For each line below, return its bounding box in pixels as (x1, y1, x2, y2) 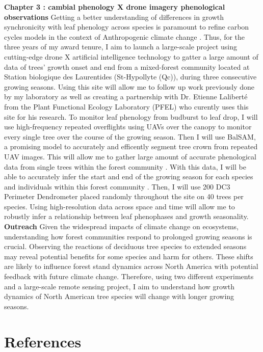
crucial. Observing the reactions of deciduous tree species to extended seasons (4, 241, 247, 252)
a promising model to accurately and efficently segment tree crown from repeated (4, 141, 258, 152)
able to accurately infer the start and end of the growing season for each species (4, 171, 253, 182)
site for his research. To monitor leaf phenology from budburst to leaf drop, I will (4, 111, 258, 122)
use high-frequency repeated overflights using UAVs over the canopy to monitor (4, 121, 252, 132)
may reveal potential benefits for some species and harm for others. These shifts (4, 251, 253, 261)
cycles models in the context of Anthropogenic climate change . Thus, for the (4, 31, 245, 42)
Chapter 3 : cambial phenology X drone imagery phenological (4, 2, 225, 12)
